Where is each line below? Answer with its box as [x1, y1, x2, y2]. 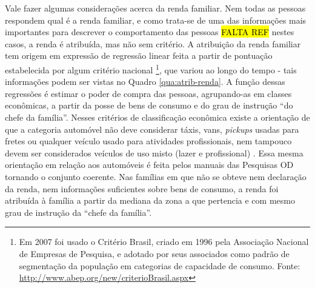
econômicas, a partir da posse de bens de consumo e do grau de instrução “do [5, 99, 293, 112]
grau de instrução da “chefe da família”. [5, 206, 152, 218]
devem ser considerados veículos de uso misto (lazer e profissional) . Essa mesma [5, 146, 303, 159]
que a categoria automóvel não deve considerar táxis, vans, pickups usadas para [5, 122, 299, 135]
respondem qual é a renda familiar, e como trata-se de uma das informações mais [5, 13, 307, 26]
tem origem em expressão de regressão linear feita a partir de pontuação [5, 49, 273, 62]
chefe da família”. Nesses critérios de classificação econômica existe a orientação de [5, 111, 310, 123]
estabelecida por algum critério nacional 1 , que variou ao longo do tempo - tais [5, 61, 297, 76]
